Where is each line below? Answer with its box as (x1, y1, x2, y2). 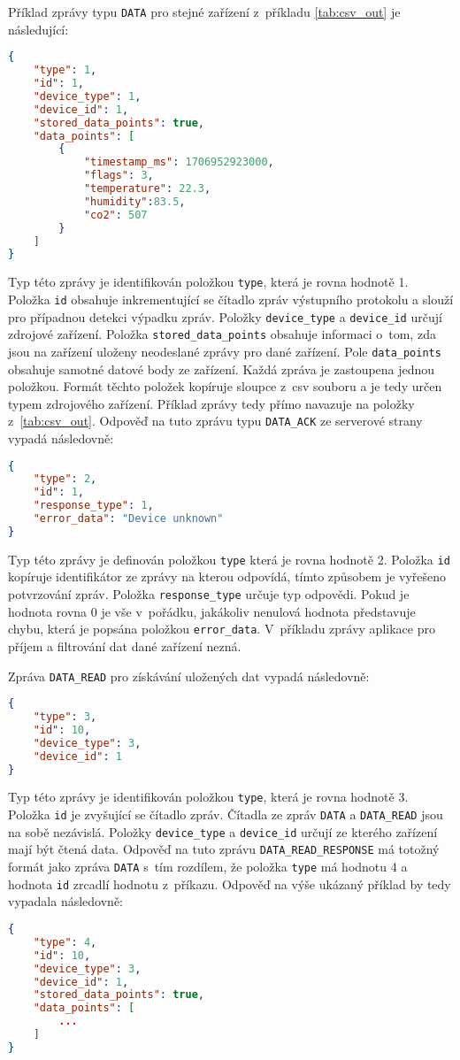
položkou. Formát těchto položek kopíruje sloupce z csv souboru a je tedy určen (8, 377, 442, 396)
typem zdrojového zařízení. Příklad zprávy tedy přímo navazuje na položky (8, 394, 415, 412)
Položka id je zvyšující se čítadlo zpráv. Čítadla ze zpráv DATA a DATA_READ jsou (8, 805, 443, 824)
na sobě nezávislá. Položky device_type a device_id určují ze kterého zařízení (8, 822, 438, 841)
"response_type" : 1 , (33, 499, 154, 512)
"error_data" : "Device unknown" (33, 512, 224, 526)
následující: (8, 19, 69, 38)
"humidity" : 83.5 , (83, 195, 186, 208)
